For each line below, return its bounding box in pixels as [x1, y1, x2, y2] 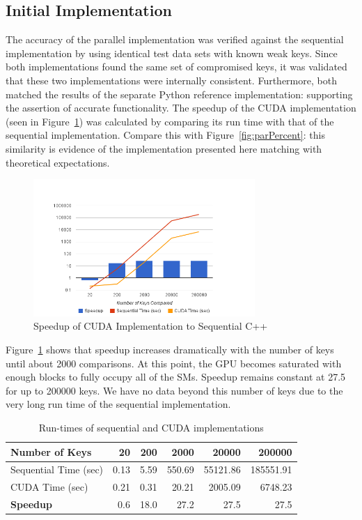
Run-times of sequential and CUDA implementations [38, 420, 264, 434]
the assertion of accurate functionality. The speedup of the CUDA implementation [6, 100, 356, 115]
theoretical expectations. [6, 155, 110, 169]
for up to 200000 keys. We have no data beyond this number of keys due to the [6, 383, 343, 397]
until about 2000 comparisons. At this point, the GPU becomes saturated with [6, 355, 342, 370]
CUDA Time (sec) [10, 480, 88, 494]
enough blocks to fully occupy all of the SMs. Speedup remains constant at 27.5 [6, 369, 346, 384]
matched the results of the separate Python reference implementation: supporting [6, 86, 353, 101]
